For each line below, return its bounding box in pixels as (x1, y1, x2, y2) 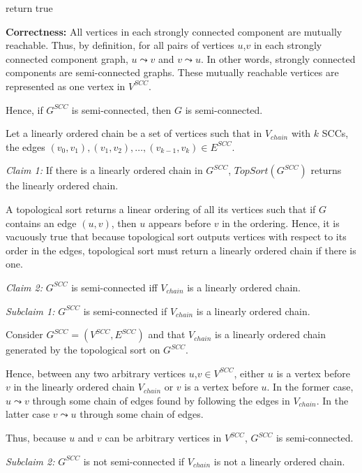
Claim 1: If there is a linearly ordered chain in (6, 163, 203, 177)
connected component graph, (6, 51, 128, 66)
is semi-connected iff (71, 279, 158, 294)
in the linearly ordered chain (13, 379, 135, 394)
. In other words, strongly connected (200, 51, 356, 66)
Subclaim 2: (6, 453, 55, 468)
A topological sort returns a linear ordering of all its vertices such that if (6, 201, 316, 216)
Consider (6, 327, 43, 342)
